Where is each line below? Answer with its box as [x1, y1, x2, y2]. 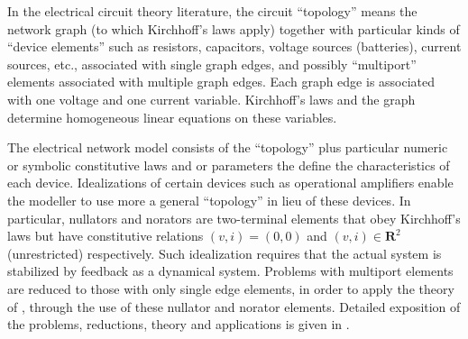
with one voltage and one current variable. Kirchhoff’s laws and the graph [7, 89, 416, 108]
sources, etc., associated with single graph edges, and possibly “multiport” [7, 54, 417, 73]
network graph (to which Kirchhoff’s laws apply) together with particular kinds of [7, 19, 460, 38]
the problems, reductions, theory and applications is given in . [7, 315, 350, 334]
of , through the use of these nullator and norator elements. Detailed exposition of [7, 297, 461, 316]
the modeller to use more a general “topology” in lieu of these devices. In [7, 190, 411, 209]
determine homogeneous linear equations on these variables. [7, 107, 337, 126]
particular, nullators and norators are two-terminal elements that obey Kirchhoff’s [7, 208, 461, 227]
